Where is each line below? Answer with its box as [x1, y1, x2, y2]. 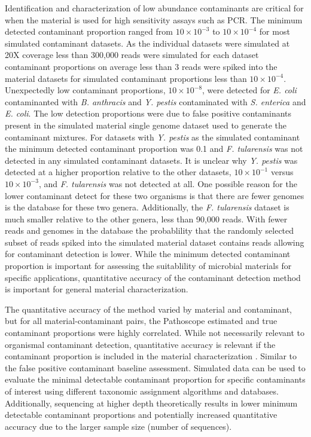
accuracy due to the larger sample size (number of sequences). [5, 420, 232, 432]
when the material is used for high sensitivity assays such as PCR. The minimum [5, 13, 303, 26]
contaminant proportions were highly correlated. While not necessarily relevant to [5, 326, 305, 339]
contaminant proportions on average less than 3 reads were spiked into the [5, 60, 278, 72]
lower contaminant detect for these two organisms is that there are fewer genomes [5, 189, 304, 201]
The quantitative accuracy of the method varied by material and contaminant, [5, 302, 292, 315]
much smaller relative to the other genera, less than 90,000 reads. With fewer [5, 212, 288, 225]
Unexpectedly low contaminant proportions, [5, 84, 166, 96]
